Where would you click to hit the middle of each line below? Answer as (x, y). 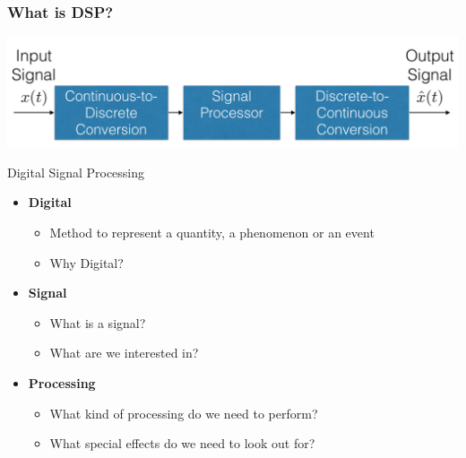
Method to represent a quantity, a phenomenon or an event (212, 233)
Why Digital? (86, 262)
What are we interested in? (124, 353)
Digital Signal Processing (76, 172)
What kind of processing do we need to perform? (184, 413)
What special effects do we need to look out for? (182, 443)
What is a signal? (98, 322)
